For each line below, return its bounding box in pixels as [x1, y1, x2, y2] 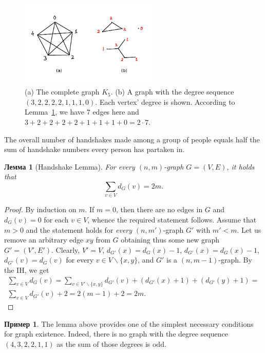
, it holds [226, 161, 255, 172]
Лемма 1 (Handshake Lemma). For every [4, 161, 135, 172]
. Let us [237, 224, 261, 235]
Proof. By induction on [4, 204, 77, 215]
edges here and [92, 106, 139, 117]
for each [44, 214, 69, 225]
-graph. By [218, 254, 252, 265]
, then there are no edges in [116, 204, 203, 215]
